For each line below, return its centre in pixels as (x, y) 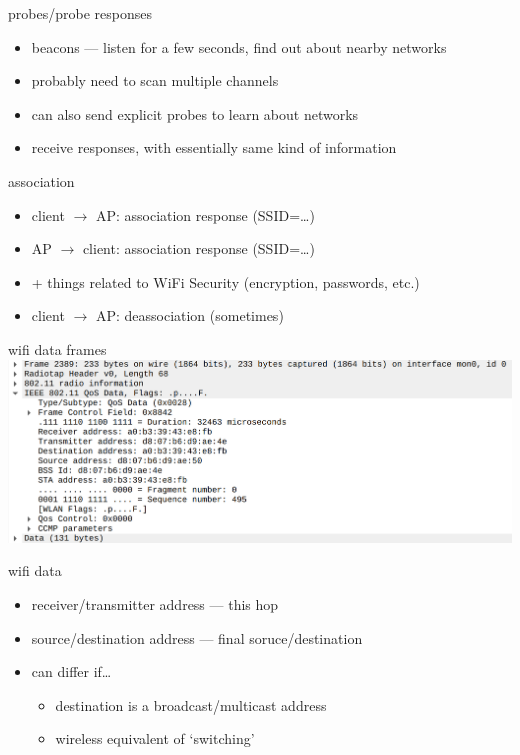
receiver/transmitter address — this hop (155, 603)
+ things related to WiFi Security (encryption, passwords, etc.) (225, 281)
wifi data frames (57, 348)
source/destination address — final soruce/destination (197, 637)
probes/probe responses (80, 13)
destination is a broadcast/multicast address (191, 704)
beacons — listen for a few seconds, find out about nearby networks (239, 46)
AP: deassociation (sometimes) (189, 315)
